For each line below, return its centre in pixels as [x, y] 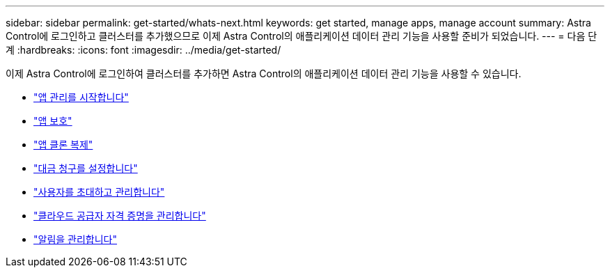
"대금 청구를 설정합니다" [86, 168]
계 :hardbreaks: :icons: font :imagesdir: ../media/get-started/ [143, 50]
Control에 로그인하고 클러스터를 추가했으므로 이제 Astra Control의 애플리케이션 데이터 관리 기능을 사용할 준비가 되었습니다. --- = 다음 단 [302, 36]
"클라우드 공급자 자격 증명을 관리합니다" [120, 216]
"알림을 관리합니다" [76, 239]
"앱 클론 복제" [63, 145]
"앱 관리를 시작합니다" [81, 97]
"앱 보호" [53, 121]
